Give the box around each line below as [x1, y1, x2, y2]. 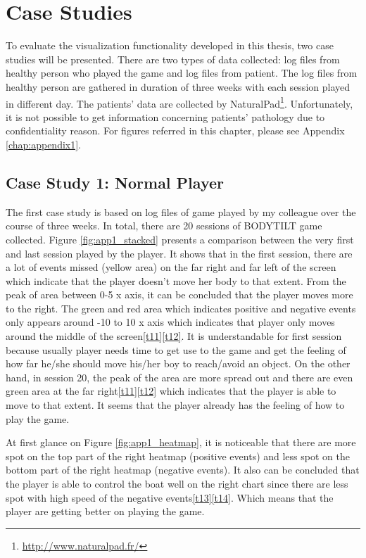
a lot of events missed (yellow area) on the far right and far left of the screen [6, 260, 336, 274]
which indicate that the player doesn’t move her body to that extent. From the [6, 273, 346, 288]
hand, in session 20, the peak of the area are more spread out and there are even [6, 369, 353, 384]
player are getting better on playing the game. [6, 504, 205, 519]
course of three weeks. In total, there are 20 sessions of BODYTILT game [6, 218, 322, 233]
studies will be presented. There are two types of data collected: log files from [6, 51, 340, 66]
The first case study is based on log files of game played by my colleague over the [6, 204, 356, 219]
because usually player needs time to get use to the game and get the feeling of [6, 342, 346, 357]
